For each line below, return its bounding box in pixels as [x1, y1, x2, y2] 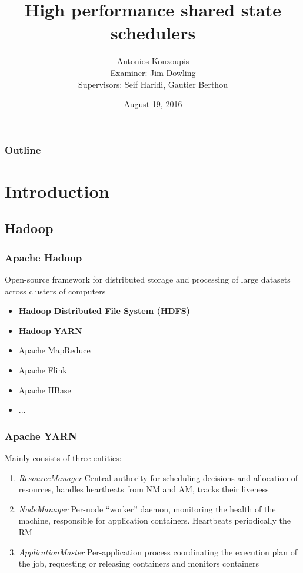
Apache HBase [18, 383, 71, 396]
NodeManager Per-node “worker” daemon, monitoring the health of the [18, 502, 276, 515]
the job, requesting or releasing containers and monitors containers [18, 557, 259, 569]
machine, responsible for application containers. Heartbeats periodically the [18, 514, 291, 526]
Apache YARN [5, 428, 77, 443]
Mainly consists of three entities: [5, 451, 122, 463]
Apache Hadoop [5, 250, 82, 264]
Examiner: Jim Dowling [110, 66, 196, 78]
